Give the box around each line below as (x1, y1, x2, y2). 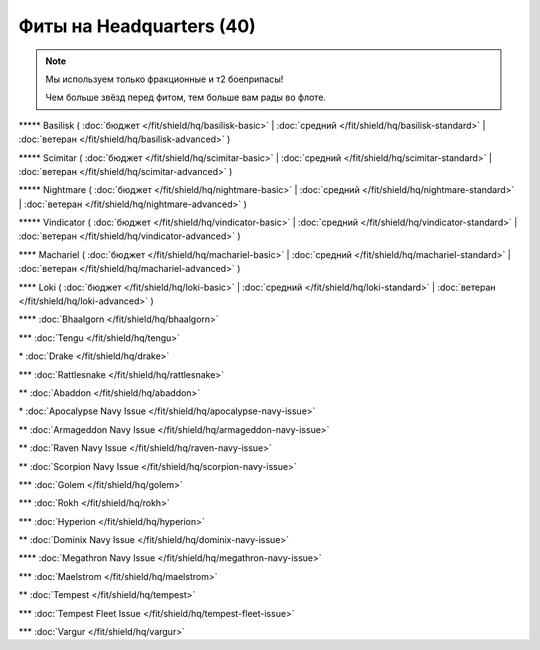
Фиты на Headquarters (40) (18, 15, 257, 37)
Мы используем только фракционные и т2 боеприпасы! (45, 73, 284, 85)
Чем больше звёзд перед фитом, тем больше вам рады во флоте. (45, 91, 327, 104)
